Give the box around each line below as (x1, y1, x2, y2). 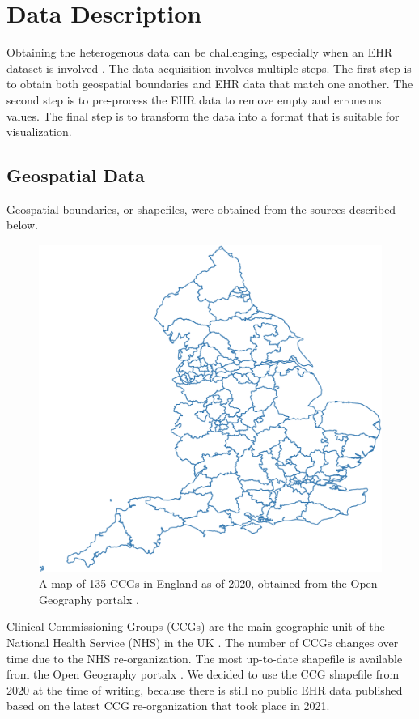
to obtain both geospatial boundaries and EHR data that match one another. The (6, 75, 413, 92)
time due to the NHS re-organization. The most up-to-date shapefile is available (6, 649, 403, 666)
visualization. (6, 123, 72, 140)
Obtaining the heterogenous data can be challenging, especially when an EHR (6, 44, 392, 61)
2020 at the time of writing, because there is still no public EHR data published (6, 681, 403, 698)
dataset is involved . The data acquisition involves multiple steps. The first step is (6, 59, 412, 76)
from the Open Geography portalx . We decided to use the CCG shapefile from (6, 666, 400, 683)
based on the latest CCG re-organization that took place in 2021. (6, 697, 330, 714)
